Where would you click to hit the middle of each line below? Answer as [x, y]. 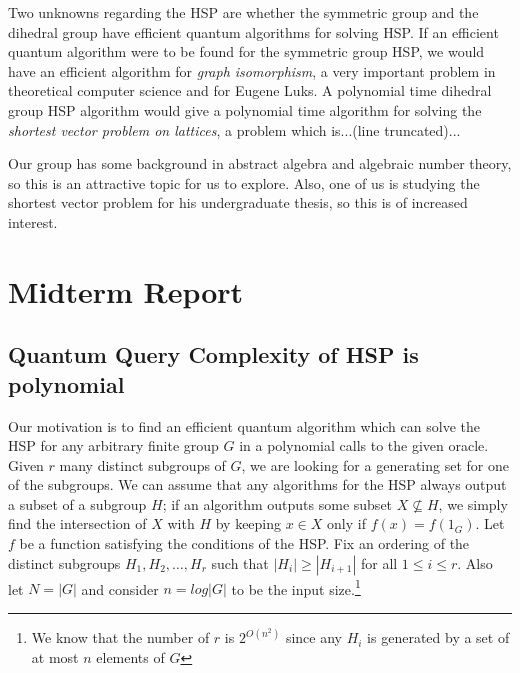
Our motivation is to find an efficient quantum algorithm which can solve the [244, 425]
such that [240, 562]
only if [346, 523]
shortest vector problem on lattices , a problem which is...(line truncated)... [234, 129]
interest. [33, 221]
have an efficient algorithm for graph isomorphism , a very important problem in [252, 70]
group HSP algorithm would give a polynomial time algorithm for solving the [245, 109]
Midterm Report [126, 290]
